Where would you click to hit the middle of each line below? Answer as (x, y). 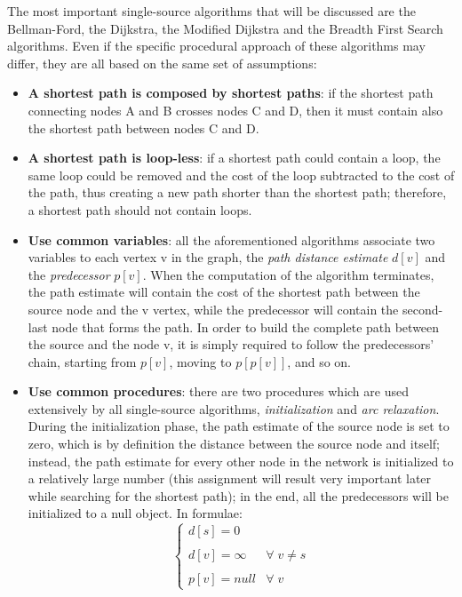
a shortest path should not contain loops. (140, 209)
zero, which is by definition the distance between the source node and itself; (234, 444)
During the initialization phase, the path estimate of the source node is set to (239, 426)
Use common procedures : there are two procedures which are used (218, 391)
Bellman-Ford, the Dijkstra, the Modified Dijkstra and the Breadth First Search (225, 28)
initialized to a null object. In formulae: (135, 513)
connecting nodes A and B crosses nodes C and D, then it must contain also (235, 110)
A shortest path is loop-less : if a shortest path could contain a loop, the (234, 158)
